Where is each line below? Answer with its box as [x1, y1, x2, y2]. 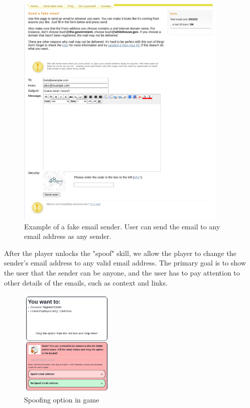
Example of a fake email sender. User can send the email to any [24, 221, 220, 231]
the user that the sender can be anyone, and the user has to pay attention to [4, 267, 240, 278]
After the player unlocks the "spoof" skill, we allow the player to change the [4, 247, 236, 258]
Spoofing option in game [24, 394, 99, 405]
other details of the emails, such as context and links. [4, 277, 168, 288]
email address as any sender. [24, 231, 111, 241]
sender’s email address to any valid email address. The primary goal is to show [4, 257, 246, 268]
